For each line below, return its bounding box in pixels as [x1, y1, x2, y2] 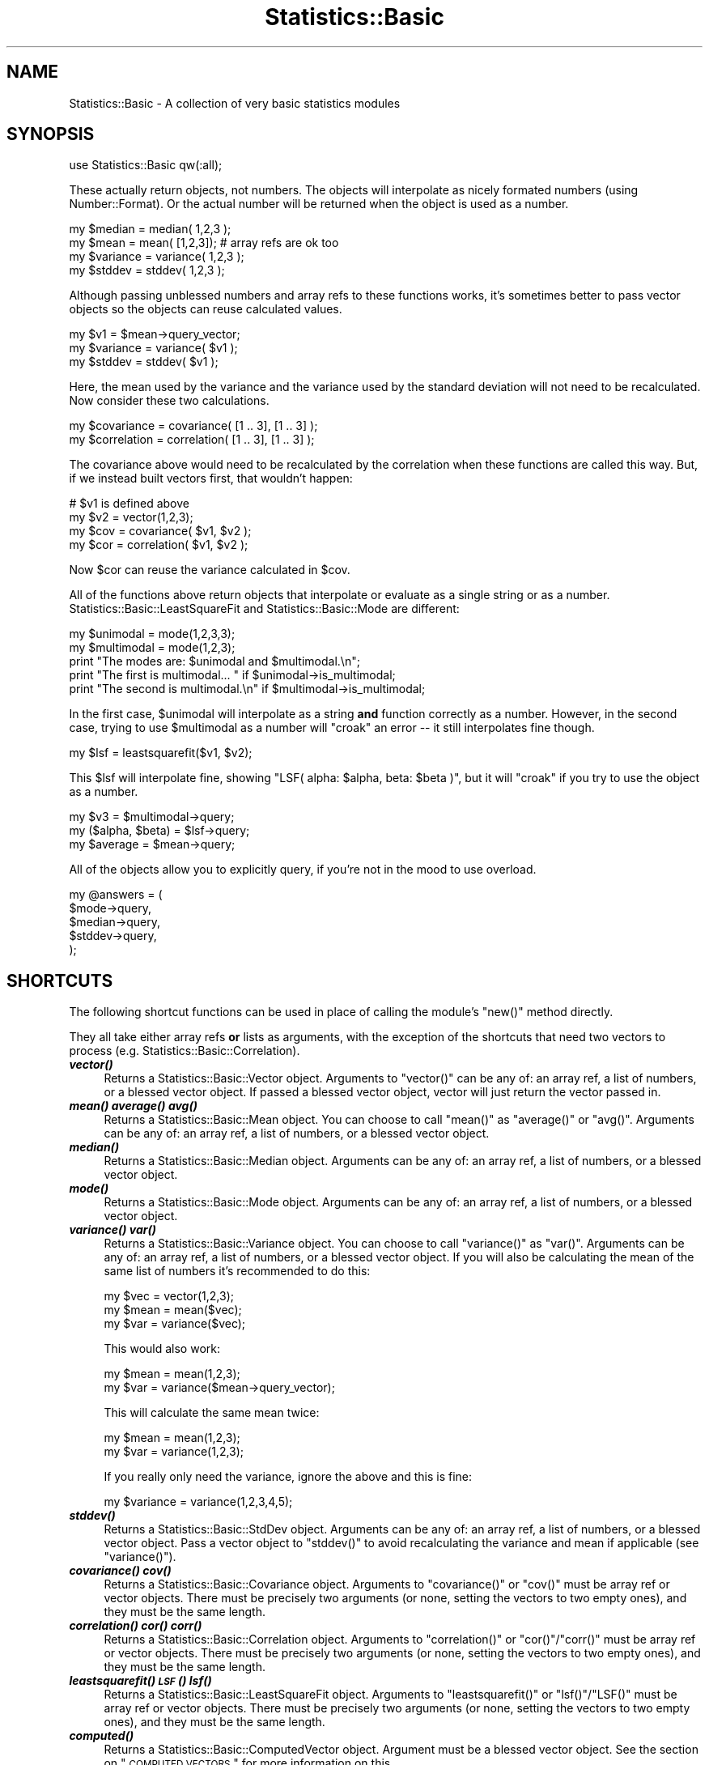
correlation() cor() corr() [69, 1618, 202, 1633]
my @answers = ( [69, 887, 163, 902]
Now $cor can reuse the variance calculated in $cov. [69, 563, 350, 577]
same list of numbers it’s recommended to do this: [104, 1264, 371, 1278]
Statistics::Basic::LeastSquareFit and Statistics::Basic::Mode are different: [69, 602, 460, 616]
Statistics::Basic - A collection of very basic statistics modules [69, 96, 401, 110]
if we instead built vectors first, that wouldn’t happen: [69, 471, 353, 486]
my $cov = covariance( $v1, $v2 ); [69, 524, 252, 538]
